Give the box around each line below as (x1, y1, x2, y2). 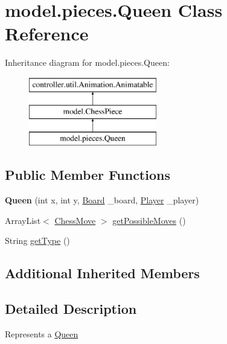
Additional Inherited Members (5, 264, 200, 282)
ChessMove (54, 214, 96, 226)
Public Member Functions (5, 165, 170, 184)
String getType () (5, 234, 70, 247)
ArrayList (5, 214, 41, 226)
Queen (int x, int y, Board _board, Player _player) (5, 194, 199, 206)
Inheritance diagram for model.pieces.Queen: (5, 56, 170, 69)
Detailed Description (5, 299, 137, 318)
